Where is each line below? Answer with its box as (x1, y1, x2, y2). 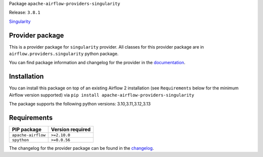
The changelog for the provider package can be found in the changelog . (9, 145, 154, 151)
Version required (51, 126, 91, 133)
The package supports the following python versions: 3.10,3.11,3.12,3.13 (9, 101, 151, 107)
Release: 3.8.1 (9, 10, 41, 16)
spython (12, 138, 29, 143)
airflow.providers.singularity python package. (9, 51, 119, 57)
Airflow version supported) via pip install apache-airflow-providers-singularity (9, 92, 194, 98)
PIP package (12, 126, 41, 133)
